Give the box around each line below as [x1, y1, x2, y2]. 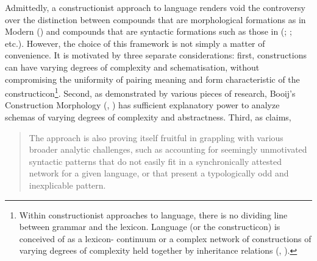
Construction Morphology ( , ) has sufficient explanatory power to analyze [5, 99, 280, 111]
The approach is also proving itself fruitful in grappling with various [29, 131, 283, 144]
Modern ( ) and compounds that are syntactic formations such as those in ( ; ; [5, 25, 292, 38]
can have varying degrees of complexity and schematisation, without [5, 60, 260, 73]
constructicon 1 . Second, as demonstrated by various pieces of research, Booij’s [5, 85, 296, 99]
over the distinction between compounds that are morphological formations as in [5, 13, 306, 26]
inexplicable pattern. [29, 178, 106, 191]
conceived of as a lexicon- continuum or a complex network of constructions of [19, 232, 312, 245]
